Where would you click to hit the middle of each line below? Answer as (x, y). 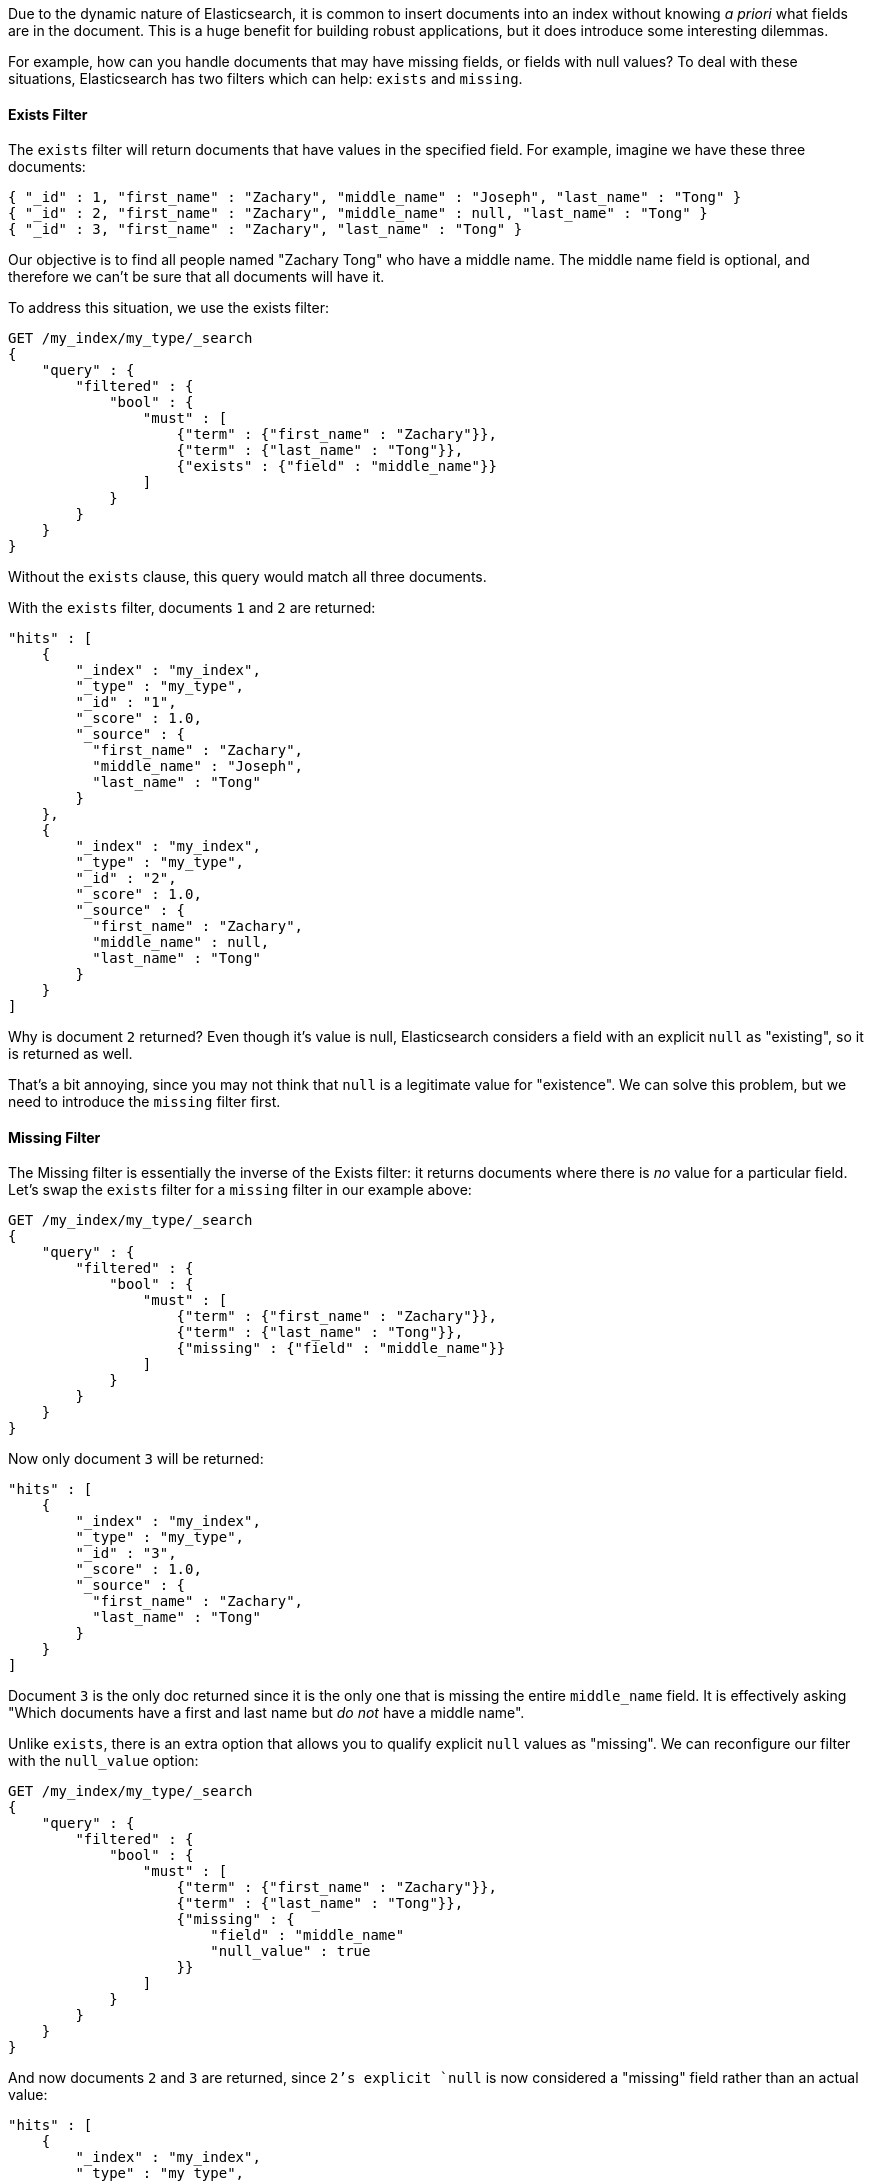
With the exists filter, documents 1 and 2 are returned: (192, 608)
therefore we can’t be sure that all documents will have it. (196, 277)
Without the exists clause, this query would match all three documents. (247, 577)
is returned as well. (70, 1054)
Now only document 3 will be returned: (136, 1459)
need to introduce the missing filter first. (144, 1102)
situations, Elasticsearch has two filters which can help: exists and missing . (265, 78)
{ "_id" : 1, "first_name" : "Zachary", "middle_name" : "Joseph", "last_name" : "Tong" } (375, 197)
